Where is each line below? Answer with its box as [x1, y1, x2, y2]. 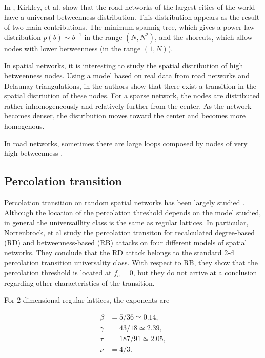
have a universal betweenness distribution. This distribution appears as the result [4, 11, 260, 22]
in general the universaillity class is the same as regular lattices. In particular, [4, 217, 249, 228]
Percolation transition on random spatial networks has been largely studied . [4, 196, 245, 207]
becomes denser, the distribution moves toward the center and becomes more [4, 110, 246, 121]
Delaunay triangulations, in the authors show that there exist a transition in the [4, 80, 256, 91]
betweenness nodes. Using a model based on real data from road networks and [4, 70, 250, 81]
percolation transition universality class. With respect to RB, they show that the [4, 257, 258, 268]
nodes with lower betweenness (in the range [4, 43, 141, 53]
